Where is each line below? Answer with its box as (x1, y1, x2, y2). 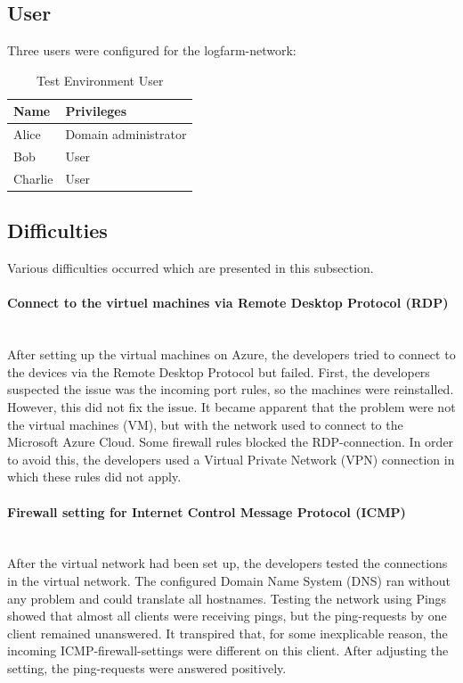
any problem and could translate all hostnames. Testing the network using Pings (7, 588, 447, 607)
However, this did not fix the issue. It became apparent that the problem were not (7, 397, 456, 416)
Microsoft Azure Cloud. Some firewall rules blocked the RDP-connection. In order (7, 432, 454, 451)
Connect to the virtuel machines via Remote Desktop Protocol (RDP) (7, 293, 449, 312)
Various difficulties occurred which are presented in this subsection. (7, 259, 374, 277)
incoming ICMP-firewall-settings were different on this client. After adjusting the (7, 641, 449, 660)
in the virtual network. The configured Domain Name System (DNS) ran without (7, 571, 451, 589)
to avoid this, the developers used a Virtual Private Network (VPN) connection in (7, 449, 455, 468)
